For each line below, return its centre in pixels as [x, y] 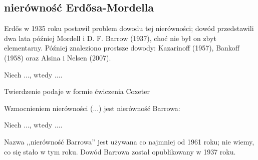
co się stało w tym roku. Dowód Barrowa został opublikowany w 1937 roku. [120, 151]
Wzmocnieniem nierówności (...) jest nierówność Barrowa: [92, 108]
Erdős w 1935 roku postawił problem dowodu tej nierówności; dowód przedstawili [129, 28]
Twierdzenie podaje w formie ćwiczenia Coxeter [77, 91]
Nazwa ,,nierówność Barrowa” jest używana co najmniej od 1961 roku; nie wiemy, [129, 141]
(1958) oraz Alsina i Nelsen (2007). [58, 57]
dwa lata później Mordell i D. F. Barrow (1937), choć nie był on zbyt [110, 38]
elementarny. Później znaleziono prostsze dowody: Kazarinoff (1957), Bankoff [122, 48]
